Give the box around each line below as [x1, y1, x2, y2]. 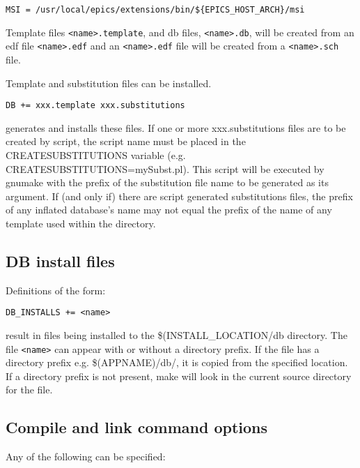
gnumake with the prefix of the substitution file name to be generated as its [6, 175, 329, 190]
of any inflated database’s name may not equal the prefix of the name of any [6, 202, 332, 217]
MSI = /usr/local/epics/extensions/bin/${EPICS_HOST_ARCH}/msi [6, 5, 305, 15]
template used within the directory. [6, 216, 156, 230]
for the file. [6, 382, 53, 397]
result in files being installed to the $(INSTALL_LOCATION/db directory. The [6, 328, 347, 342]
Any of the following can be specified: [6, 449, 166, 464]
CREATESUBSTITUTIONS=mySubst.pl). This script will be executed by [6, 161, 324, 176]
